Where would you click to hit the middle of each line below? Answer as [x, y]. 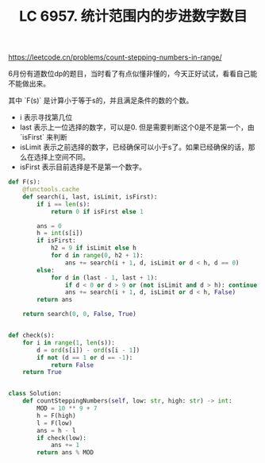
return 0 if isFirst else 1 [97, 211]
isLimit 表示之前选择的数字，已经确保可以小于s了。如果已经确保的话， [134, 147]
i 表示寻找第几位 [46, 118]
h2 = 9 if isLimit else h [93, 248]
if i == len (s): [63, 204]
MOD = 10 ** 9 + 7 [67, 409]
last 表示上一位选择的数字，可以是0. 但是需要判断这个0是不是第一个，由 [137, 127]
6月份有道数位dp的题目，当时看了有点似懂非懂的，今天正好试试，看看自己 [129, 74]
